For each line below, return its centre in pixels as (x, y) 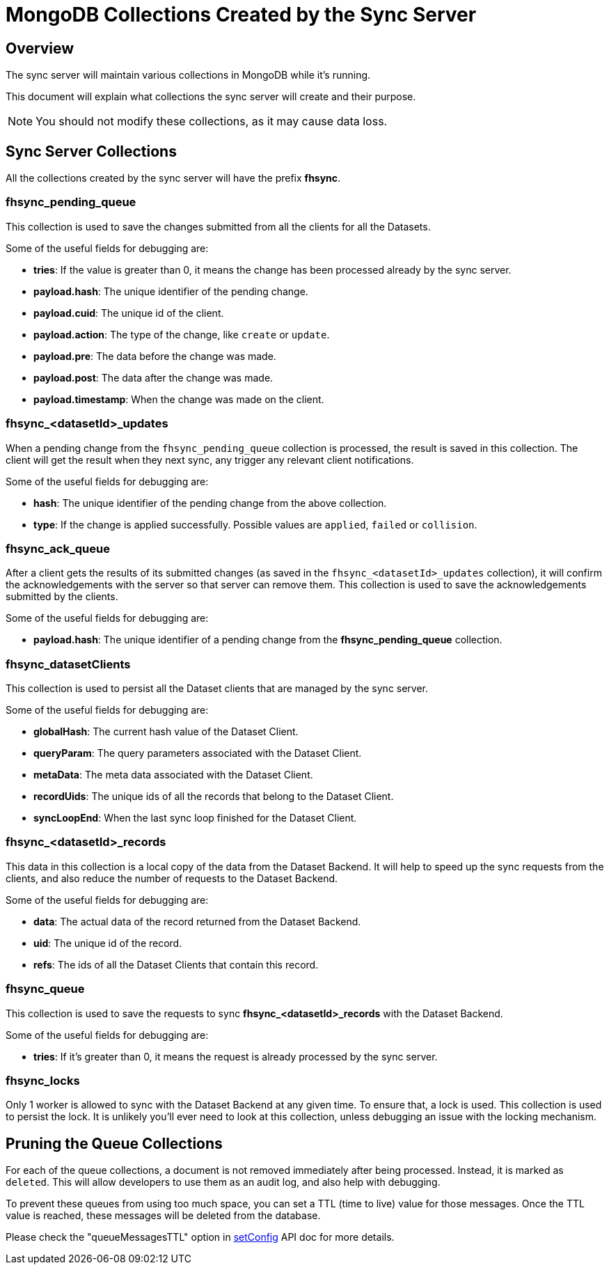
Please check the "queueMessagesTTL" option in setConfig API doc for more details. (200, 1237)
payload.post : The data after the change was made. (153, 377)
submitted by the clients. (62, 597)
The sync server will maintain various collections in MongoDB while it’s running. (188, 75)
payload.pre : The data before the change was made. (155, 356)
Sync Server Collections (91, 151)
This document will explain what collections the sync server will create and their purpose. (211, 97)
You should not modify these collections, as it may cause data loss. (212, 121)
